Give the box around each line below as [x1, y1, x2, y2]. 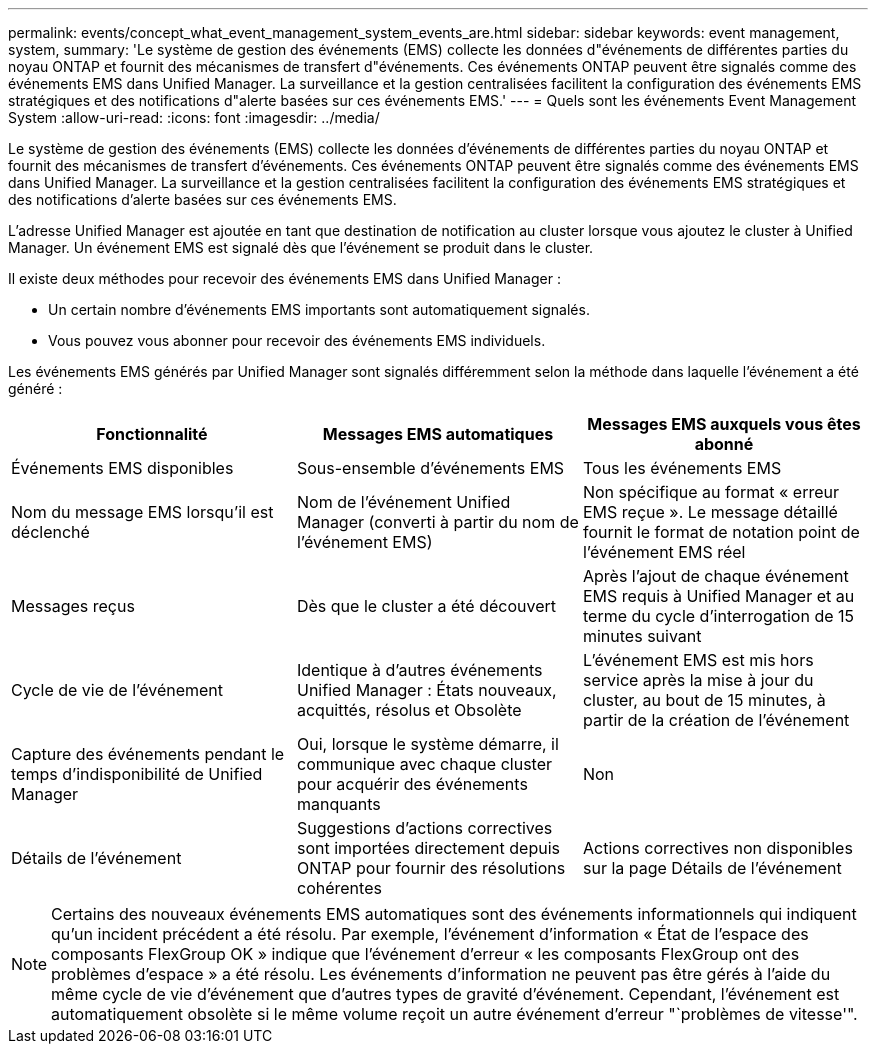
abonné [694, 434, 754, 454]
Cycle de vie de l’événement [11, 680, 224, 700]
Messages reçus [11, 596, 135, 616]
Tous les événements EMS [582, 458, 782, 478]
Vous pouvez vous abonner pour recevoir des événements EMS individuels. [48, 332, 546, 349]
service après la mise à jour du [582, 670, 814, 690]
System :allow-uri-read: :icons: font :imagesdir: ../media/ [8, 109, 380, 126]
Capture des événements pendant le [11, 744, 285, 764]
